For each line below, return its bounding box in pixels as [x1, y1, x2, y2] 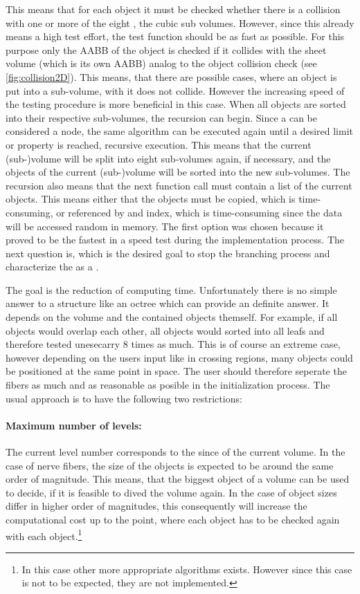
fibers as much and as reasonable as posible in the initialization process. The [6, 378, 330, 392]
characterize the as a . [6, 259, 99, 274]
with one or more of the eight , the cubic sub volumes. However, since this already [6, 15, 354, 30]
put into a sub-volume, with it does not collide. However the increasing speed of [6, 83, 345, 98]
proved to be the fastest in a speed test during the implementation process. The [6, 232, 344, 247]
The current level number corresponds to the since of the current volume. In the [6, 445, 345, 459]
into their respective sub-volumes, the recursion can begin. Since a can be [6, 110, 318, 124]
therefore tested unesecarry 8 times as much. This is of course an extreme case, [6, 337, 341, 351]
